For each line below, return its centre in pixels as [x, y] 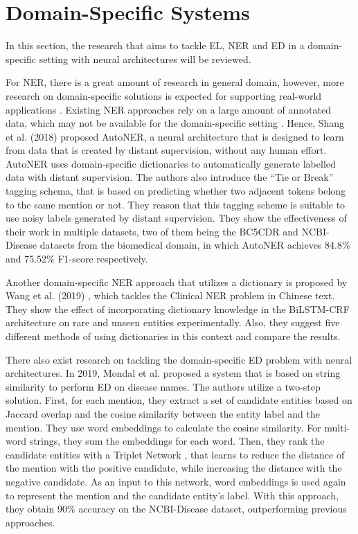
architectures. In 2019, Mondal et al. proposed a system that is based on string [173, 373]
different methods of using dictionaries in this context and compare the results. [173, 336]
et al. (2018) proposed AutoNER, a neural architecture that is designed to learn [175, 136]
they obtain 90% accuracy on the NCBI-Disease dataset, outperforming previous [176, 509]
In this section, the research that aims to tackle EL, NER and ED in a [155, 45]
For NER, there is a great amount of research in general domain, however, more [175, 82]
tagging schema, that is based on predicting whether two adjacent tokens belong [176, 191]
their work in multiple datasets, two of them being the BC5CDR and [152, 231]
